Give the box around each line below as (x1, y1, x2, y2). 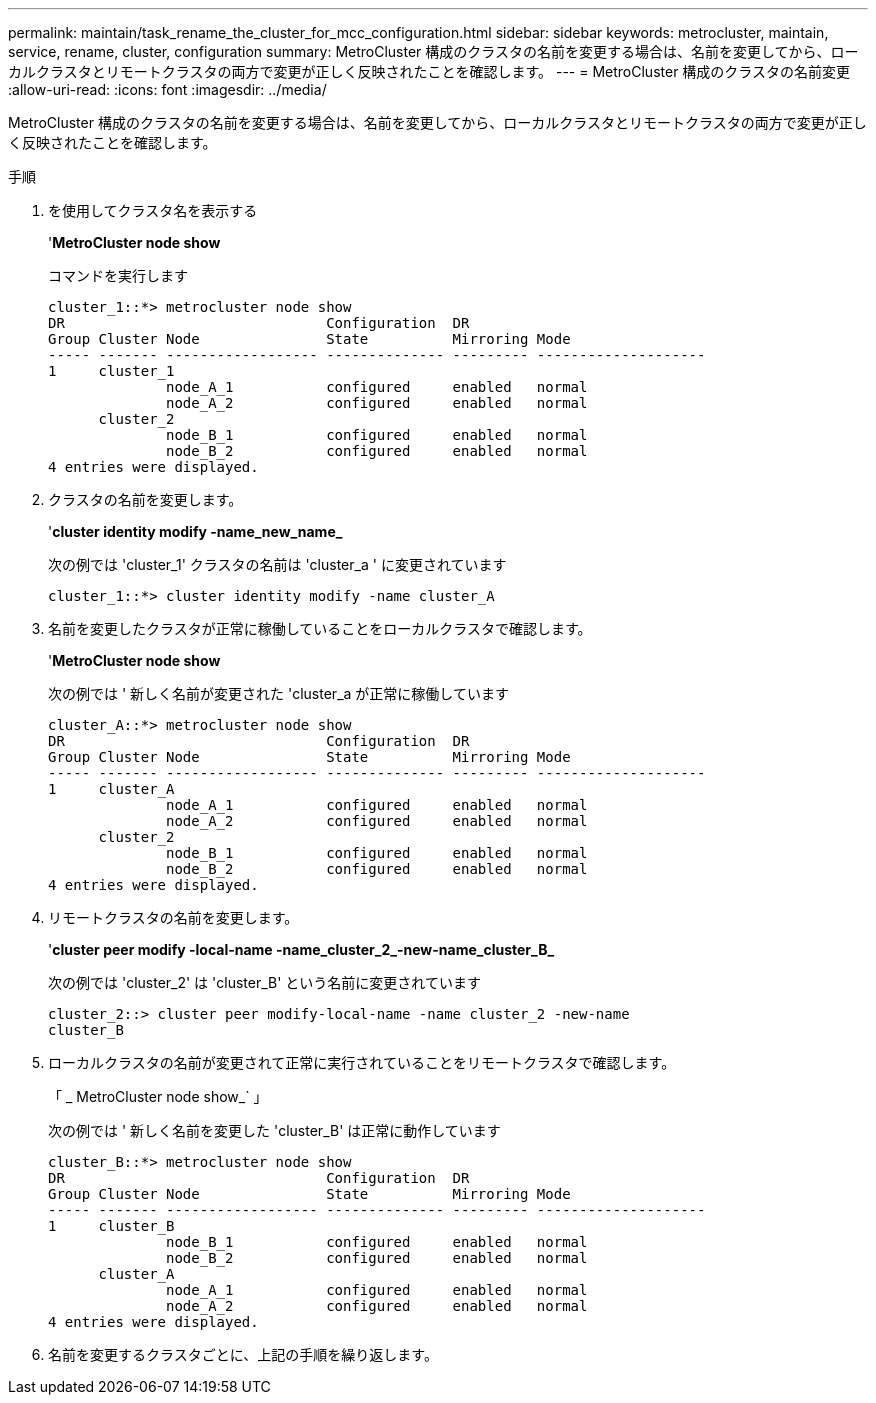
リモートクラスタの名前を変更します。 (48, 909, 299, 926)
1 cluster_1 (48, 363, 175, 379)
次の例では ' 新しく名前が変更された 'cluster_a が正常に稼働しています (48, 685, 509, 702)
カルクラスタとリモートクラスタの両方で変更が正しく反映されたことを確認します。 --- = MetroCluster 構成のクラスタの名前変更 (8, 63, 851, 80)
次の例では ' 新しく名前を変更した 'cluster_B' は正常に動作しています (48, 1122, 501, 1139)
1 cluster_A (48, 781, 175, 797)
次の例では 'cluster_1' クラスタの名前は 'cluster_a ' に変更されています (48, 556, 507, 573)
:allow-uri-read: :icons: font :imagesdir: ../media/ (8, 81, 327, 98)
